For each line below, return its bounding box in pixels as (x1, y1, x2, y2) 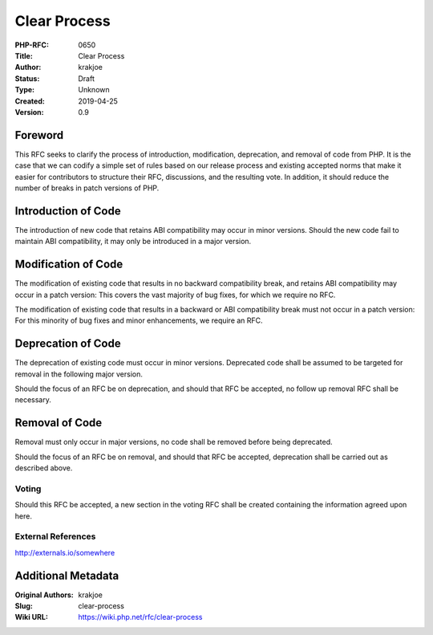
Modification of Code (14, 258, 123, 271)
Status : (14, 73, 40, 83)
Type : (14, 85, 35, 95)
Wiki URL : (14, 613, 48, 622)
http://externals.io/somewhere (14, 547, 115, 557)
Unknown (78, 85, 110, 95)
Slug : (14, 601, 34, 611)
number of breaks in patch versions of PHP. (14, 183, 160, 193)
